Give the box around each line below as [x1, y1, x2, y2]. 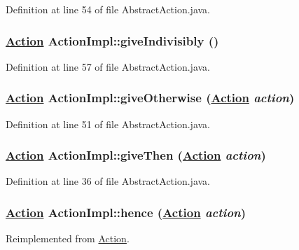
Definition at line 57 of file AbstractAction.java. [6, 59, 210, 74]
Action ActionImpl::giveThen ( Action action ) [6, 146, 266, 164]
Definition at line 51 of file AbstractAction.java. [6, 116, 210, 131]
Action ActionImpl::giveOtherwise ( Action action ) [6, 89, 295, 106]
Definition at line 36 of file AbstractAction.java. [6, 174, 210, 188]
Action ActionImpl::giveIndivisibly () [6, 32, 219, 49]
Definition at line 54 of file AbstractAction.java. [6, 2, 210, 16]
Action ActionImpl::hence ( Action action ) [6, 203, 246, 221]
